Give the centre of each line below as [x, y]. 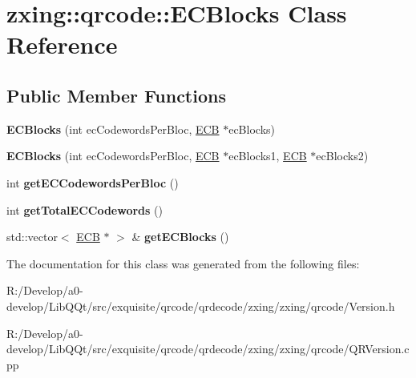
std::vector [32, 237]
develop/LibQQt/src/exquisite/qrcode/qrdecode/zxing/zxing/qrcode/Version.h [201, 306]
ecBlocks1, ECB [268, 156]
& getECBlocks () [180, 237]
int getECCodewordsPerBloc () [93, 182]
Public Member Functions [116, 95]
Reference [62, 44]
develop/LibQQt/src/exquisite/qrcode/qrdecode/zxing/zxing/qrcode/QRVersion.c [208, 349]
